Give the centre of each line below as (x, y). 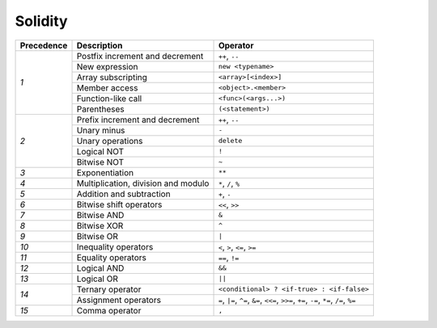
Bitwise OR (98, 236)
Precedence (44, 45)
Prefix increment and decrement (138, 120)
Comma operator (109, 310)
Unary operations (110, 141)
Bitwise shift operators (119, 204)
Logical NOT (100, 151)
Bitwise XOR (100, 225)
